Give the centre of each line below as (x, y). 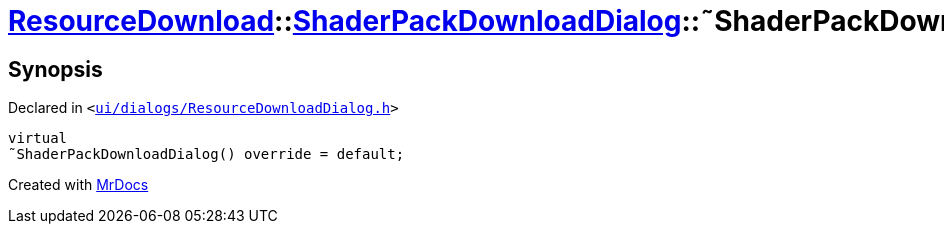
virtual (38, 138)
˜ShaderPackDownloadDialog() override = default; (206, 154)
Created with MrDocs (78, 185)
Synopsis (55, 69)
